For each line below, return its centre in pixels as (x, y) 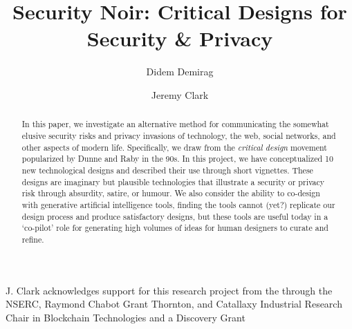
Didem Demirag (180, 72)
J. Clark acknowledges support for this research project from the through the (169, 290)
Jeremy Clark (180, 94)
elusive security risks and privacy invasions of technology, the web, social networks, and (179, 135)
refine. (33, 239)
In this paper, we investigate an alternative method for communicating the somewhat (175, 124)
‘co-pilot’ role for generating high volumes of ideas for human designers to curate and (175, 228)
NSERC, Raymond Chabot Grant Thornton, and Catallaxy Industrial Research (174, 304)
